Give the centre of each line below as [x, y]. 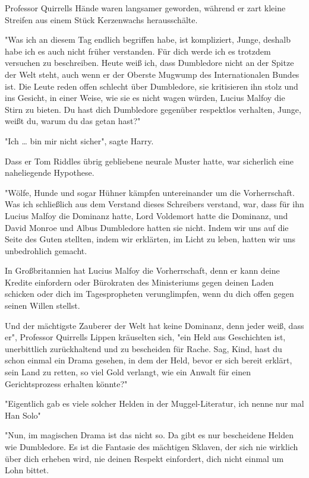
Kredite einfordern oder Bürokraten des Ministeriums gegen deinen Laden [139, 282]
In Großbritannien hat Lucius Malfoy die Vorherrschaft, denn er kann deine [142, 270]
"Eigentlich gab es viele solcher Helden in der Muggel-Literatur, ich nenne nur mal [154, 403]
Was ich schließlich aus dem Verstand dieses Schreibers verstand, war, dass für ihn [154, 204]
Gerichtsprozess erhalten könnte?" [66, 383]
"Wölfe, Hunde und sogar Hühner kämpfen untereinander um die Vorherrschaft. [150, 192]
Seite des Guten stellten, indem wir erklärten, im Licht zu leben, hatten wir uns [150, 239]
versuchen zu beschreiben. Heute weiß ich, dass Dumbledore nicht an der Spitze [149, 63]
